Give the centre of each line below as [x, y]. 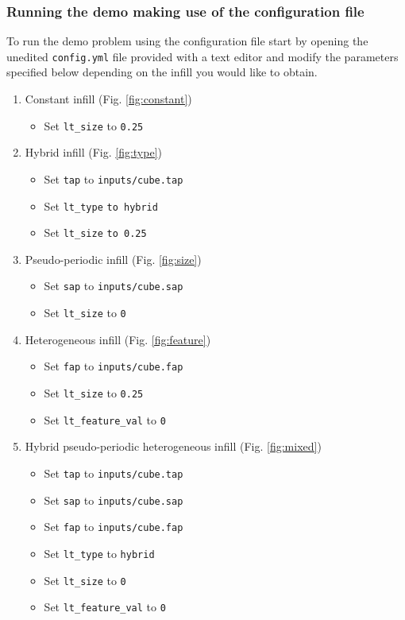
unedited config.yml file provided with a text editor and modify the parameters [202, 56]
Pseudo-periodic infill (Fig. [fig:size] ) [113, 259]
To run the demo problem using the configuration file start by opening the [187, 41]
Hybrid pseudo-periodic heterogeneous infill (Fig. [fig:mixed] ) [173, 446]
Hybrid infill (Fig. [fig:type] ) [94, 152]
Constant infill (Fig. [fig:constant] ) [108, 99]
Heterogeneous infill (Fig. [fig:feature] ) [118, 339]
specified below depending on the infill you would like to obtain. [162, 72]
